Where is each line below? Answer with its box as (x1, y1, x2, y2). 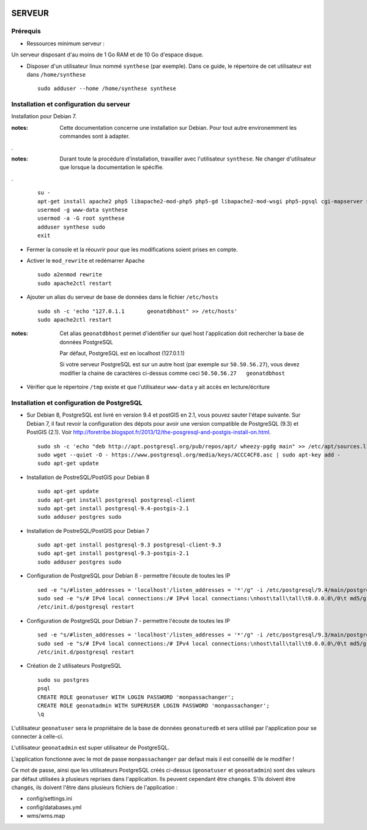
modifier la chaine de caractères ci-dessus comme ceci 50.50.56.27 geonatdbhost (59, 369, 286, 377)
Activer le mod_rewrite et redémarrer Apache (26, 257, 145, 264)
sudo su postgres (37, 676, 89, 683)
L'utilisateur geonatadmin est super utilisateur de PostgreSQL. (11, 744, 170, 752)
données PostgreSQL (59, 338, 113, 345)
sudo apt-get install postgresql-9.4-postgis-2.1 (37, 505, 190, 511)
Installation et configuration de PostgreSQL (11, 399, 143, 407)
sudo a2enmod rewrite (37, 271, 102, 278)
